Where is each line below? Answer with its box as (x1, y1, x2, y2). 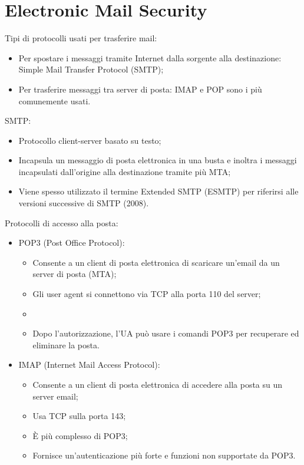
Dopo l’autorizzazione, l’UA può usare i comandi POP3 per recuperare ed (32, 327, 299, 339)
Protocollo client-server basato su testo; (18, 134, 161, 146)
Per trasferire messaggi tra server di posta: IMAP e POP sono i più (18, 83, 262, 95)
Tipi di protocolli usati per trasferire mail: (5, 32, 157, 44)
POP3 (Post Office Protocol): (18, 236, 125, 249)
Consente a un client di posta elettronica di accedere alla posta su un (32, 378, 283, 390)
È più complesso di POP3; (32, 429, 128, 441)
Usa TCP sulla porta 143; (32, 410, 126, 422)
